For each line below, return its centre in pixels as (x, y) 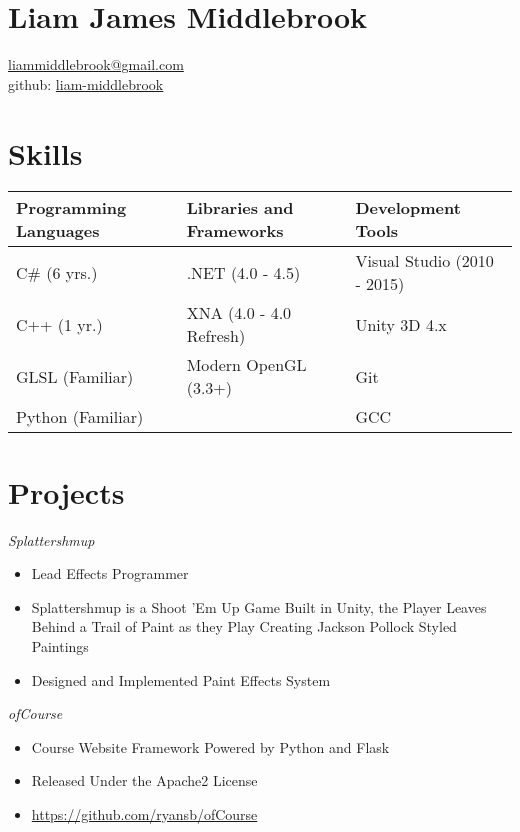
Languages (58, 231)
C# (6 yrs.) (57, 272)
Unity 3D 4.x (401, 324)
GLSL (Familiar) (75, 376)
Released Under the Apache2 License (144, 780)
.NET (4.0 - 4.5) (243, 272)
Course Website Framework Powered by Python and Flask (210, 746)
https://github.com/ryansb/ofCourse (144, 813)
